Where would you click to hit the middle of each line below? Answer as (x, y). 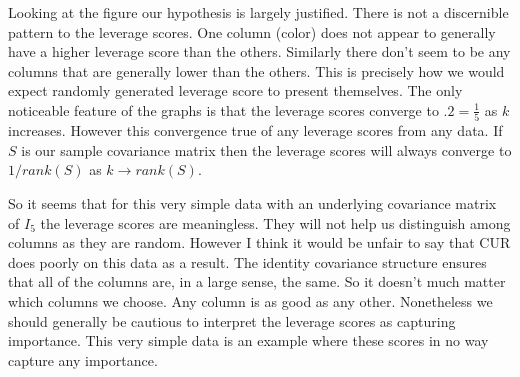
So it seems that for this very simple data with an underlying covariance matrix (252, 203)
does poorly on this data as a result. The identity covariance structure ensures (247, 261)
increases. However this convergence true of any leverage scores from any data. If (255, 130)
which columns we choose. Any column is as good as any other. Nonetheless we (250, 301)
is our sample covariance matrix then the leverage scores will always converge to (266, 149)
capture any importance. (83, 359)
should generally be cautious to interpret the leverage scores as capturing (232, 320)
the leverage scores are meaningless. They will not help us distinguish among (275, 222)
